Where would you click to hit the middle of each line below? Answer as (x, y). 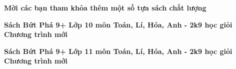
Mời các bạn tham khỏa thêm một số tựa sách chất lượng (105, 7)
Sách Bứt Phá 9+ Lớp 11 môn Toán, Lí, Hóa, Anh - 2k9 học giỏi (118, 51)
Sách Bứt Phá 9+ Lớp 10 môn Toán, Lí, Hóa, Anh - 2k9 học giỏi (118, 24)
